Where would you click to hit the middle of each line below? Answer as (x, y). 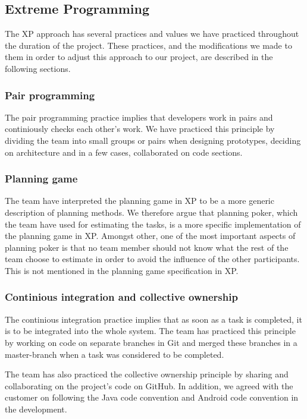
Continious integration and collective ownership (121, 297)
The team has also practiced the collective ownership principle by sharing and (147, 374)
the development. (36, 409)
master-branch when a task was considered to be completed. (115, 354)
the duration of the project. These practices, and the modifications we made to (148, 45)
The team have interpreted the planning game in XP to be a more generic (140, 201)
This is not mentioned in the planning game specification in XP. (122, 270)
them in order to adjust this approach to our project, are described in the (139, 57)
